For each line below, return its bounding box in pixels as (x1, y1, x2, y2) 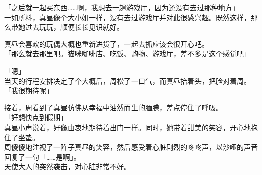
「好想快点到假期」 (4, 112, 68, 123)
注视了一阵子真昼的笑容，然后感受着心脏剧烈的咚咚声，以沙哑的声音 (32, 142, 258, 152)
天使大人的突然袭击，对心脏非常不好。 (4, 161, 131, 172)
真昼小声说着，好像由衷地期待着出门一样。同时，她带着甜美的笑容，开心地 (4, 122, 251, 132)
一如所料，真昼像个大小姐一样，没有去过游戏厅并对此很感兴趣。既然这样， (4, 12, 251, 22)
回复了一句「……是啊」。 (4, 151, 81, 162)
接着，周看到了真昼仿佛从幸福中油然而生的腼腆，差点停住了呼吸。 (4, 102, 223, 112)
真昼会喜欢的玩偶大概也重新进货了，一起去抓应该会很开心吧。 (4, 38, 209, 49)
